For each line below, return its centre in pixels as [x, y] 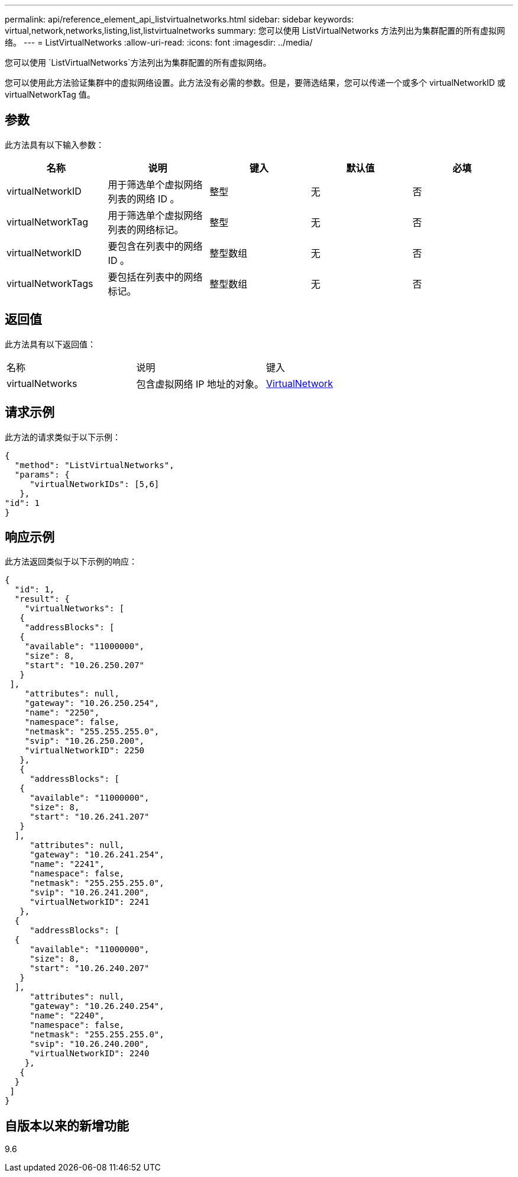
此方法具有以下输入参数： [54, 144]
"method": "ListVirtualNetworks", [94, 465]
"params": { [42, 474]
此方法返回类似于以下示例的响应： [71, 562]
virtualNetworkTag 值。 [50, 94]
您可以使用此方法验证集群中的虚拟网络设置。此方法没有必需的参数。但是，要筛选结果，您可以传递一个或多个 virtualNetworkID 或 [255, 83]
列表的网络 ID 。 [144, 199]
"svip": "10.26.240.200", [90, 1044]
